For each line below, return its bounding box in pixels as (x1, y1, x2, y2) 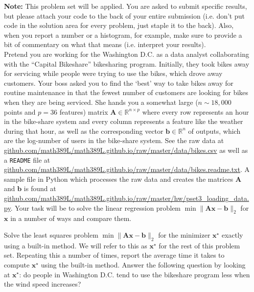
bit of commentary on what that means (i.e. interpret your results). (4, 39, 206, 49)
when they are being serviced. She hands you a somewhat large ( (4, 97, 198, 107)
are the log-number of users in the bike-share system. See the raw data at (4, 135, 224, 146)
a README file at (4, 154, 50, 165)
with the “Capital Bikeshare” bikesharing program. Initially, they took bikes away (4, 58, 250, 69)
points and (4, 106, 36, 117)
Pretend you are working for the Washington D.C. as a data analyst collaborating (4, 49, 249, 59)
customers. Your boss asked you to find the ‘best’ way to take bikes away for (4, 77, 233, 88)
